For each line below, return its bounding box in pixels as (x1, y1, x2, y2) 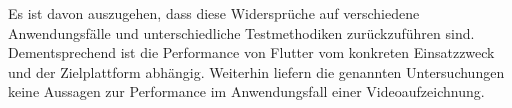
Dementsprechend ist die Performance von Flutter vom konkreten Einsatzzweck (8, 42, 495, 63)
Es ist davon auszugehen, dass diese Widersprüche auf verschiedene (8, 3, 420, 23)
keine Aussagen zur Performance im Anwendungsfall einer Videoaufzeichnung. (8, 81, 485, 102)
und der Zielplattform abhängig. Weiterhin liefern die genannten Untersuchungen (8, 61, 505, 82)
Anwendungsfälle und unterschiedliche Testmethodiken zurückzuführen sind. (8, 22, 475, 43)
